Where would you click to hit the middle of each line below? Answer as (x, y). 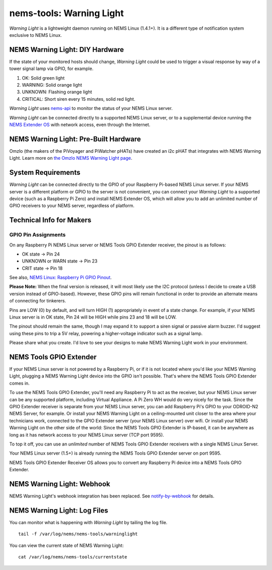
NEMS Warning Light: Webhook (60, 484)
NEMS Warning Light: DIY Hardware (67, 50)
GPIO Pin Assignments (38, 235)
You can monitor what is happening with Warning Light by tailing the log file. (88, 522)
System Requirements (45, 173)
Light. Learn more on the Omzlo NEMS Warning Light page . (71, 158)
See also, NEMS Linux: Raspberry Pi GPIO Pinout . (60, 278)
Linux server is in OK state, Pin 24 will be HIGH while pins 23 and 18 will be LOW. (93, 317)
